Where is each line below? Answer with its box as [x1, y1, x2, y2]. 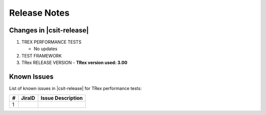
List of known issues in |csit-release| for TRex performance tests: [9, 86, 142, 91]
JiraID [21, 94, 35, 101]
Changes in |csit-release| [9, 26, 89, 34]
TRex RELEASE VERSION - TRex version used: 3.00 [21, 59, 128, 66]
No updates [33, 46, 58, 52]
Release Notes [9, 7, 70, 18]
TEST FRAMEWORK [21, 53, 62, 58]
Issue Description [40, 94, 83, 101]
